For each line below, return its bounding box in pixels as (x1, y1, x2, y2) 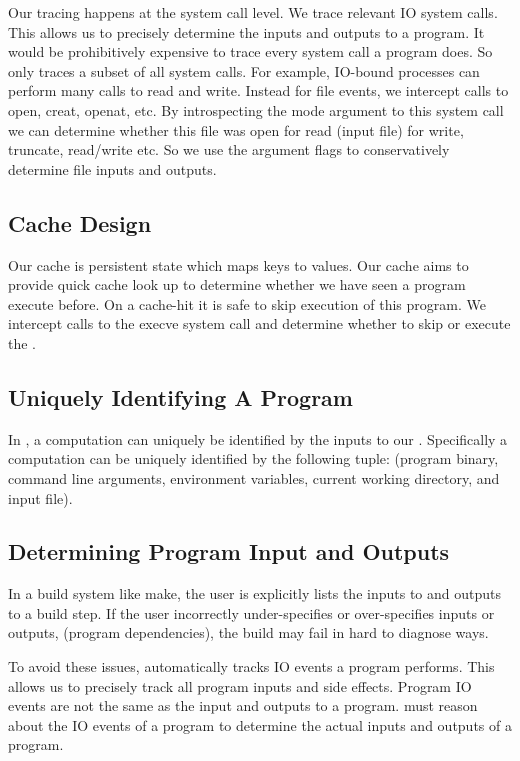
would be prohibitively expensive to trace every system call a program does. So (8, 41, 493, 62)
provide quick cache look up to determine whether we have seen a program (8, 274, 466, 295)
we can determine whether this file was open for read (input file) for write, (8, 119, 464, 140)
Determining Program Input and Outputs (8, 536, 450, 567)
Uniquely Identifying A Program (8, 381, 353, 412)
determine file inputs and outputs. (8, 158, 217, 179)
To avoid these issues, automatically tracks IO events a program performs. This (8, 656, 495, 677)
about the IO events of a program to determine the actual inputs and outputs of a (8, 714, 512, 735)
